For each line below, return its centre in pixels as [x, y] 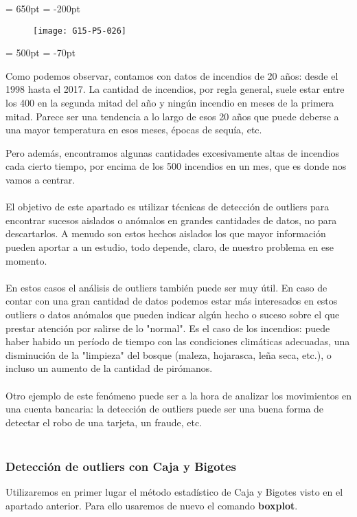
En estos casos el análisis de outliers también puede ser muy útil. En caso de [166, 287]
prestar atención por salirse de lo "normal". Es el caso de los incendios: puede [168, 328]
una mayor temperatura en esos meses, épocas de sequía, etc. [134, 130]
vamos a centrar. [41, 179]
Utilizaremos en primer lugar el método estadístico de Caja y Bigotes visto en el [174, 492]
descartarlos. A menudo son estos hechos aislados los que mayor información [166, 233]
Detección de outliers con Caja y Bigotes [121, 466]
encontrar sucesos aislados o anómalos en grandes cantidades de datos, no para [171, 220]
